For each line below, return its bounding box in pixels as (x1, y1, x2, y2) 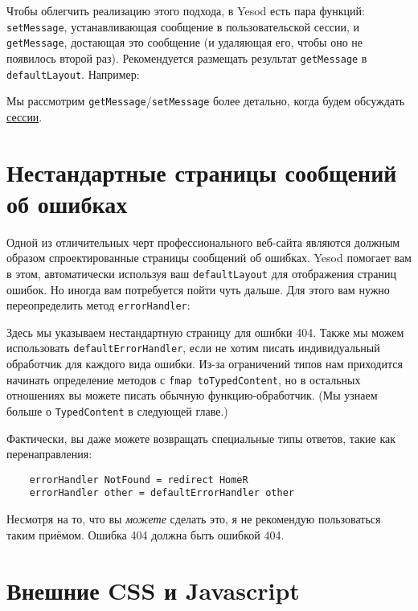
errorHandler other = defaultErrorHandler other (29, 487, 294, 499)
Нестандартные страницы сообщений (6, 155, 397, 188)
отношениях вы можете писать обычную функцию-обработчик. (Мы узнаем (6, 387, 378, 404)
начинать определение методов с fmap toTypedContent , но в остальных (6, 371, 361, 388)
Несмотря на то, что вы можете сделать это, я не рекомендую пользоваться (6, 511, 381, 527)
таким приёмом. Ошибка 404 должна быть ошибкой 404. (6, 526, 285, 543)
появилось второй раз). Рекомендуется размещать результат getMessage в (6, 49, 367, 66)
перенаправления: (6, 445, 92, 462)
